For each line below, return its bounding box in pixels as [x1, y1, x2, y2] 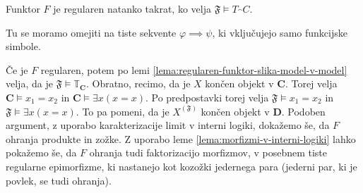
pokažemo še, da [6, 145, 77, 160]
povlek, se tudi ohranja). [6, 173, 112, 187]
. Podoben [281, 104, 326, 118]
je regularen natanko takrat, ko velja [53, 1, 211, 15]
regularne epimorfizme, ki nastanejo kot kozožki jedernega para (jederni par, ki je [6, 158, 357, 173]
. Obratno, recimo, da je [85, 76, 191, 91]
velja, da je [6, 76, 53, 91]
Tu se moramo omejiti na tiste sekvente [6, 25, 177, 39]
